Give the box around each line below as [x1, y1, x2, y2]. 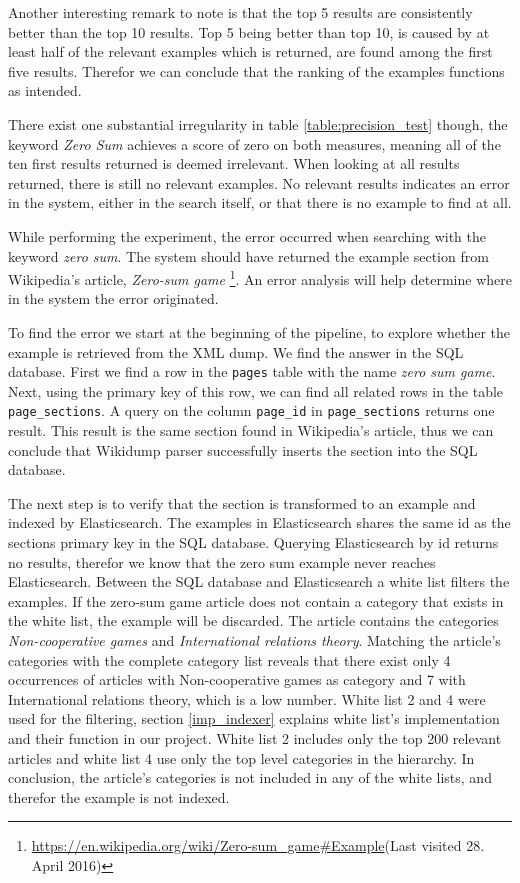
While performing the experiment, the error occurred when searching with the [8, 225, 487, 246]
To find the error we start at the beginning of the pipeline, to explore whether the [8, 321, 510, 342]
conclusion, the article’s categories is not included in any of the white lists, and [8, 767, 492, 788]
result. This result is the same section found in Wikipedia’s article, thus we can [8, 420, 494, 441]
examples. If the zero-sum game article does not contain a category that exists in [8, 590, 504, 611]
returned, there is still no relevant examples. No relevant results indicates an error [8, 172, 510, 193]
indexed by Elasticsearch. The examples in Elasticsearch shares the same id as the [8, 512, 511, 533]
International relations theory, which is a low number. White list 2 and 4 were [8, 688, 486, 709]
